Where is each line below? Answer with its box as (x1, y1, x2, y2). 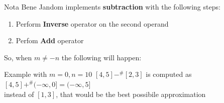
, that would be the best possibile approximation (56, 88, 206, 99)
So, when (4, 52, 32, 62)
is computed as (146, 69, 192, 79)
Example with (4, 69, 47, 79)
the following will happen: (61, 52, 142, 62)
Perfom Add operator (16, 35, 84, 46)
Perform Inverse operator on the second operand (16, 18, 169, 29)
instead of (4, 88, 34, 99)
